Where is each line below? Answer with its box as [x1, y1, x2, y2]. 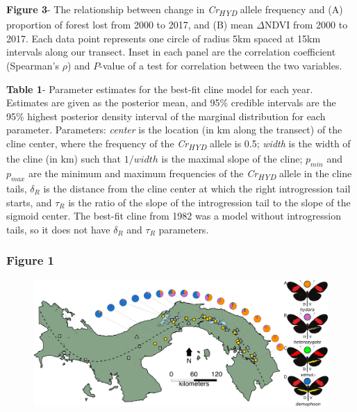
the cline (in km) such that [6, 151, 121, 165]
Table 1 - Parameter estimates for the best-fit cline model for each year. [6, 81, 313, 96]
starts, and [6, 195, 52, 209]
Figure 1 [6, 252, 54, 269]
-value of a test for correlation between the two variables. [99, 58, 342, 72]
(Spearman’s [6, 58, 59, 72]
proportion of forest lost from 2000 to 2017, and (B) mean [6, 17, 254, 32]
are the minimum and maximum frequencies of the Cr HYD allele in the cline [28, 165, 352, 182]
